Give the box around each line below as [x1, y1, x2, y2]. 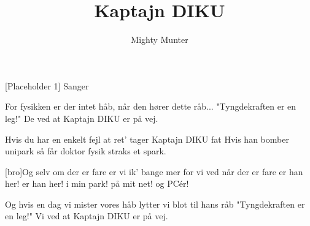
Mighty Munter [131, 33, 188, 46]
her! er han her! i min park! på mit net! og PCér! [5, 177, 189, 190]
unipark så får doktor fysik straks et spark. [5, 145, 166, 157]
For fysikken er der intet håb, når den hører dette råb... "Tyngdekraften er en [5, 100, 296, 113]
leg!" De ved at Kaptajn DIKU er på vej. [5, 111, 158, 124]
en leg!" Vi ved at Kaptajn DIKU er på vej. [5, 209, 168, 222]
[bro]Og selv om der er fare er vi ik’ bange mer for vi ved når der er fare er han [5, 165, 303, 178]
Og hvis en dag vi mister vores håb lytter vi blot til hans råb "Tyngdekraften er [5, 197, 305, 210]
